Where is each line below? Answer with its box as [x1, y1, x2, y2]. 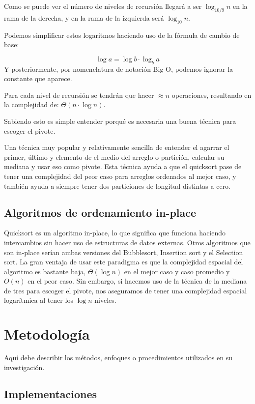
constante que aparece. [4, 73, 72, 84]
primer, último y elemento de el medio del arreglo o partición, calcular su [4, 151, 225, 162]
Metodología [4, 324, 90, 344]
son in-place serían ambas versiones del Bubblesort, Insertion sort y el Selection [4, 247, 243, 257]
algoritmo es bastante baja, [4, 266, 86, 276]
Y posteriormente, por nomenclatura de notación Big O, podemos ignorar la [4, 63, 233, 74]
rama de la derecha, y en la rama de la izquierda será [4, 12, 164, 23]
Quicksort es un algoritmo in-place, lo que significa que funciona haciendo [4, 228, 226, 238]
